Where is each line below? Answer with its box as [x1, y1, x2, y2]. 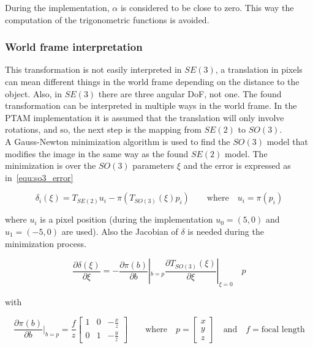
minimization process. [5, 237, 86, 250]
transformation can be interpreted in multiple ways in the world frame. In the [5, 99, 297, 112]
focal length [261, 325, 305, 334]
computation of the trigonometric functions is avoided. [5, 13, 209, 26]
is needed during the [187, 224, 264, 237]
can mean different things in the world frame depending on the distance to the [5, 75, 300, 87]
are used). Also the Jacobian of [61, 224, 178, 237]
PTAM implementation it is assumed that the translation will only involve [5, 111, 284, 124]
